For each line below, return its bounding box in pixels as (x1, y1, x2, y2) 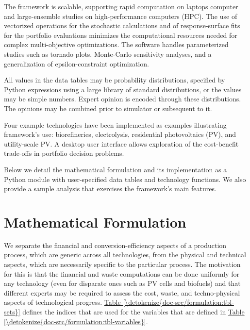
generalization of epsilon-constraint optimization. (4, 58, 149, 68)
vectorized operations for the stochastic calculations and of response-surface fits (4, 20, 240, 31)
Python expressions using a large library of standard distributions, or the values (4, 84, 242, 94)
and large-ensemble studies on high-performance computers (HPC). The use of (4, 11, 237, 21)
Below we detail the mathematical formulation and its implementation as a (4, 164, 227, 174)
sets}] (4, 306, 20, 316)
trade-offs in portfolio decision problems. (4, 148, 124, 158)
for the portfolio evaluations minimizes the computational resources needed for (4, 30, 237, 40)
